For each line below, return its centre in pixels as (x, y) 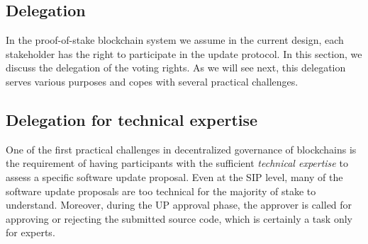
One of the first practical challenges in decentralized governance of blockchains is (181, 149)
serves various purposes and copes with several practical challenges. (152, 81)
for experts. (30, 232)
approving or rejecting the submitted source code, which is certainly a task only (179, 218)
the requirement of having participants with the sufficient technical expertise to (177, 163)
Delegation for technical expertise (132, 119)
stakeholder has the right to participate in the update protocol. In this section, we (184, 53)
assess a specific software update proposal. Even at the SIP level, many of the (174, 176)
